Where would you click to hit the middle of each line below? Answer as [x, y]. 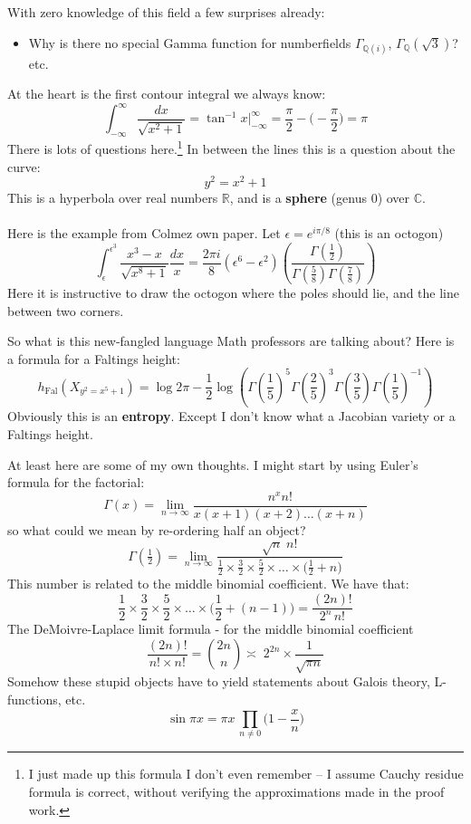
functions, [34, 699]
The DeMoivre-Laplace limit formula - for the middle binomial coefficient [211, 629]
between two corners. [66, 310]
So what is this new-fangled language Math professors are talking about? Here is [231, 341]
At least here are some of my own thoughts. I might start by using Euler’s [213, 464]
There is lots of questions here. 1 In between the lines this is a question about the [231, 147]
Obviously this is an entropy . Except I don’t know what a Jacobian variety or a [231, 416]
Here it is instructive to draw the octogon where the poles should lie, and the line [233, 292]
